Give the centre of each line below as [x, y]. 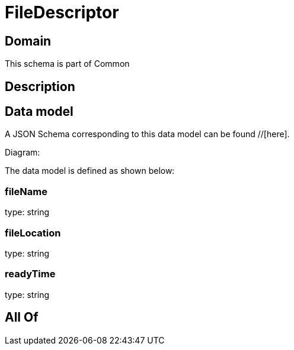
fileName [26, 191]
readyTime [30, 274]
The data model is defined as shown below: [90, 171]
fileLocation [33, 233]
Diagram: [23, 153]
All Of [22, 317]
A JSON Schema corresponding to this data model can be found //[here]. [147, 134]
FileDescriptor [62, 12]
